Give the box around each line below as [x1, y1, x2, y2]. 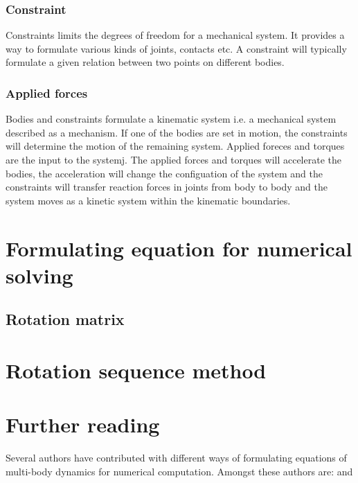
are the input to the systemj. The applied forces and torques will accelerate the [6, 152, 341, 166]
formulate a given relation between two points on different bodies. [6, 55, 285, 69]
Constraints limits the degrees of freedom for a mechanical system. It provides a [6, 28, 345, 42]
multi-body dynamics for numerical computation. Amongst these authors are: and [6, 464, 353, 478]
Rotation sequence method [6, 355, 267, 384]
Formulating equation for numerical [6, 234, 352, 262]
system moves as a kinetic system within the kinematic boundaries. [6, 193, 291, 207]
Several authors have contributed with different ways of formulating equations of [6, 450, 347, 465]
